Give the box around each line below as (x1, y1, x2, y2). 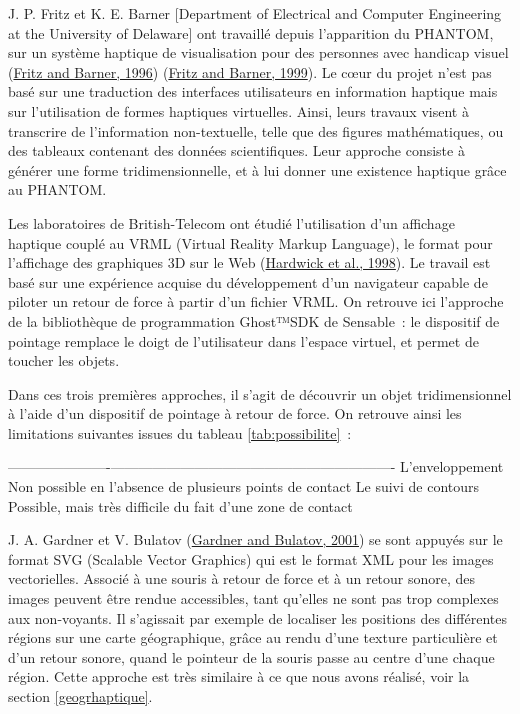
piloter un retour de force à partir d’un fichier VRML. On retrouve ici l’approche (8, 291, 504, 312)
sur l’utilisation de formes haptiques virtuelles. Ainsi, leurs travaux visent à (8, 100, 469, 121)
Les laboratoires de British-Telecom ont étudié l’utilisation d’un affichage (8, 212, 455, 233)
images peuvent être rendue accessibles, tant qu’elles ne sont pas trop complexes (8, 588, 499, 609)
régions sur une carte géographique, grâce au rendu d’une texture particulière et (8, 627, 498, 648)
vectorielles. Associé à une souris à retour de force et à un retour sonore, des (8, 568, 476, 589)
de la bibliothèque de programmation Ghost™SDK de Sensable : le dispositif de (8, 310, 500, 331)
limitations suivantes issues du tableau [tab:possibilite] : (8, 422, 352, 443)
